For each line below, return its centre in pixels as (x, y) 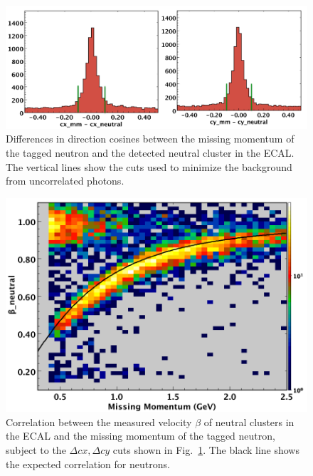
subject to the (36, 449)
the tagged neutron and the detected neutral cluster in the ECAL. (150, 153)
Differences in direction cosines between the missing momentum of (150, 139)
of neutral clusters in (249, 421)
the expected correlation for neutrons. (88, 464)
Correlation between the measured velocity (99, 421)
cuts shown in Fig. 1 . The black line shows (206, 449)
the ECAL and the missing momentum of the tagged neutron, (140, 436)
